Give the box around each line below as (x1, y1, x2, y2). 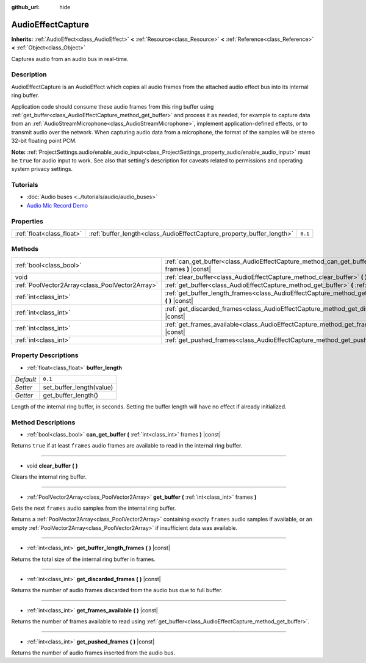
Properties (11, 217, 44, 225)
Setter (15, 383, 33, 391)
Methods (11, 245, 39, 253)
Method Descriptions (11, 418, 76, 427)
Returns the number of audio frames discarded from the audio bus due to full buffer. (11, 587, 223, 594)
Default (15, 375, 37, 383)
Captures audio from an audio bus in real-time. (11, 55, 129, 62)
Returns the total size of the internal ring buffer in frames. (11, 556, 156, 563)
